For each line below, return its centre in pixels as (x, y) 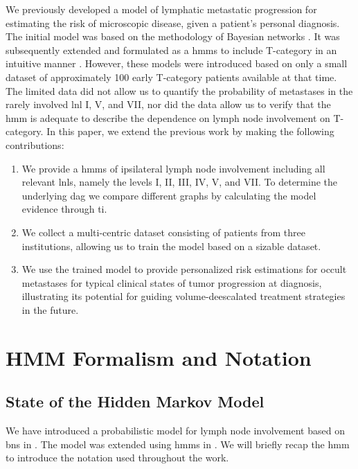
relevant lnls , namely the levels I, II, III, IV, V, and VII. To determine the (180, 182)
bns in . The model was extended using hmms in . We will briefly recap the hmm (178, 444)
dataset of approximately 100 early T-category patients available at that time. (171, 77)
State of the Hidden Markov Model (135, 401)
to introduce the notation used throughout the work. (117, 458)
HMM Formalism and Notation (159, 357)
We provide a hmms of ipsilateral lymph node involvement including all (173, 168)
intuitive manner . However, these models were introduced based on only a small (177, 63)
